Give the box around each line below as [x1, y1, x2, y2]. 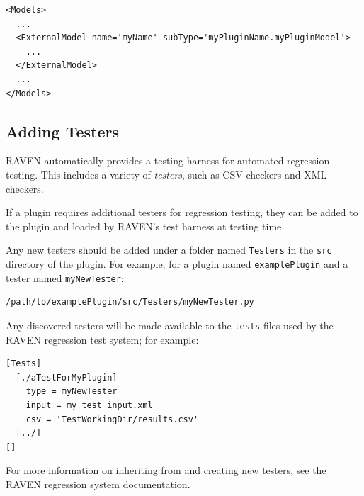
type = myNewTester [25, 386, 118, 397]
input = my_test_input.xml [25, 400, 153, 410]
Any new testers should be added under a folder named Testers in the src [6, 242, 332, 257]
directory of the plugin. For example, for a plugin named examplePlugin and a [6, 256, 348, 271]
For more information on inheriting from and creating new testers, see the [6, 463, 326, 478]
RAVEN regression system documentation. [6, 476, 190, 491]
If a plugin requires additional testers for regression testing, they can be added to [6, 205, 358, 220]
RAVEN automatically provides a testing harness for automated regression [6, 153, 330, 168]
